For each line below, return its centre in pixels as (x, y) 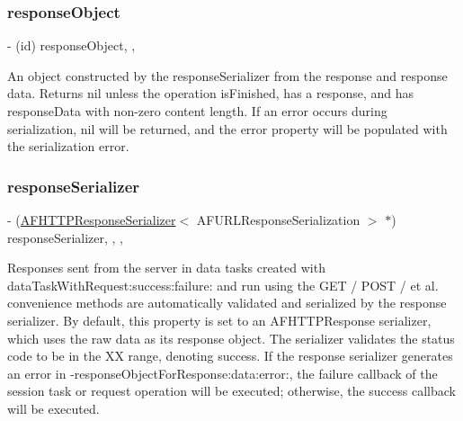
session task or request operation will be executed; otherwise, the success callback (231, 391)
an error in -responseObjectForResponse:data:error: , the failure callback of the (223, 373)
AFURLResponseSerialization (278, 219)
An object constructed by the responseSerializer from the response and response (227, 75)
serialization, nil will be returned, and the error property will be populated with (227, 128)
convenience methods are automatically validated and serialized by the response (227, 303)
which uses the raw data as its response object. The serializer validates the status (231, 338)
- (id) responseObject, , (71, 45)
